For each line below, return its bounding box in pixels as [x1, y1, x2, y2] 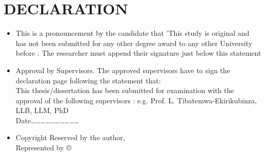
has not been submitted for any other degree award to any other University [15, 37, 253, 48]
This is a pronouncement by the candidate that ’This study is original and [15, 28, 250, 38]
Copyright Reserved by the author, [15, 132, 125, 143]
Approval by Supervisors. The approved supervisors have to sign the [15, 64, 230, 75]
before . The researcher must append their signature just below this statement [15, 48, 261, 58]
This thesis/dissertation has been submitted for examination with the [15, 85, 234, 96]
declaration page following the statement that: [15, 75, 161, 85]
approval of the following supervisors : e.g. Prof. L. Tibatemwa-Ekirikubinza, [15, 95, 257, 105]
